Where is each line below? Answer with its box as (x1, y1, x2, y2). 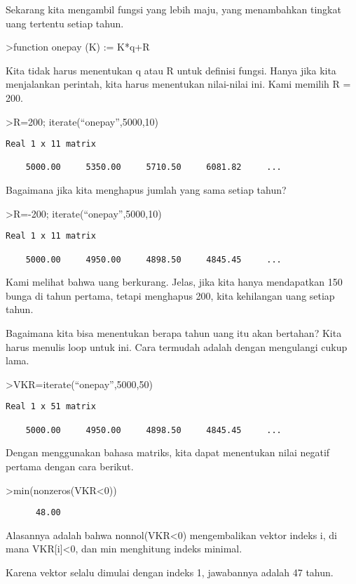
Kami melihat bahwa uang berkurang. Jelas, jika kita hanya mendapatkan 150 (6, 274, 343, 289)
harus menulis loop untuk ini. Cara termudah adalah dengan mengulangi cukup (6, 339, 348, 354)
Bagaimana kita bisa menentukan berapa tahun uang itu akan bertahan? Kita (6, 326, 342, 340)
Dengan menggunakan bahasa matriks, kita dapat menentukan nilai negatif (6, 445, 330, 460)
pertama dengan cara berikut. (6, 459, 134, 473)
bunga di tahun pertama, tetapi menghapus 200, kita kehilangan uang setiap (6, 288, 335, 303)
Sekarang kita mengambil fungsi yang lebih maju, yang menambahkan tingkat (6, 2, 341, 16)
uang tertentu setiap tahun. (6, 15, 124, 30)
